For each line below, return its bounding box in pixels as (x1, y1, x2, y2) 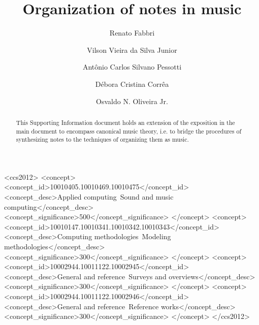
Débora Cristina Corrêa (95, 78, 169, 89)
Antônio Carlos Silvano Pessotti (82, 61, 182, 72)
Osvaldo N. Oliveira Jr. (96, 95, 168, 106)
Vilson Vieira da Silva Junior (87, 44, 177, 55)
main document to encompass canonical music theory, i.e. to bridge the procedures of (16, 126, 242, 135)
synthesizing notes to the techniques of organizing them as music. (16, 135, 189, 144)
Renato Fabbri (109, 27, 155, 38)
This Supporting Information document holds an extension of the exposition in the (16, 118, 235, 126)
